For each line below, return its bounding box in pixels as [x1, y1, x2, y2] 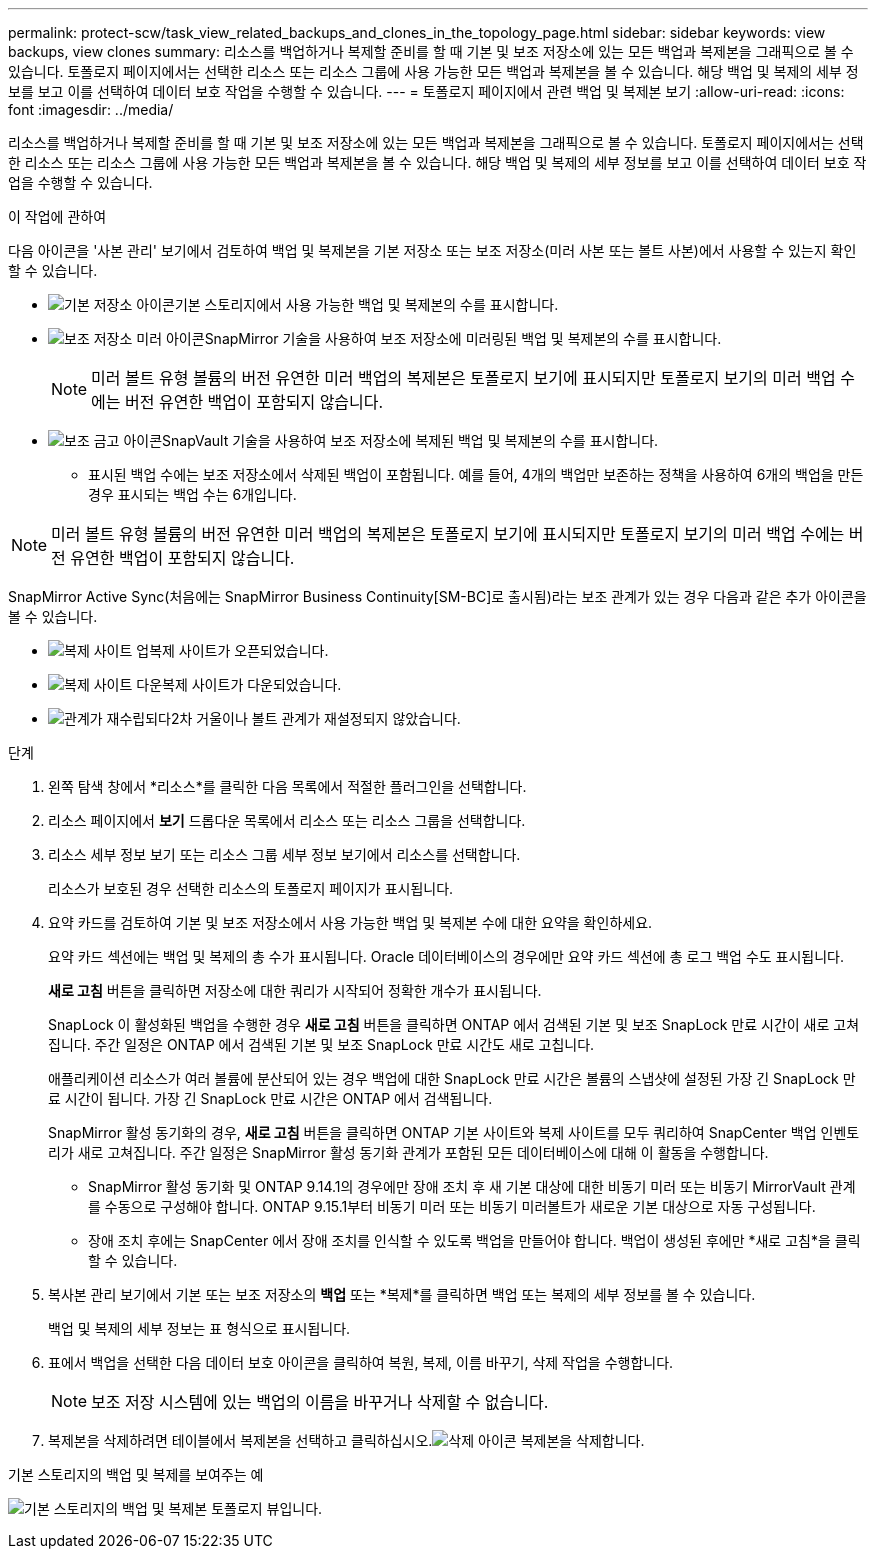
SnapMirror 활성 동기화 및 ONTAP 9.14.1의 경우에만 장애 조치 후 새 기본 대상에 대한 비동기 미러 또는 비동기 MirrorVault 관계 [88, 1178, 856, 1195]
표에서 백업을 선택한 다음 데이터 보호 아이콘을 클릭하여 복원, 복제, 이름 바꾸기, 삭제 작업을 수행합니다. [48, 1354, 674, 1371]
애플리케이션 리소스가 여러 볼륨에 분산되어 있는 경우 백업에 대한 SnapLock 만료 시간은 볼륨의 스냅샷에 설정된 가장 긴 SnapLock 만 [48, 1070, 856, 1087]
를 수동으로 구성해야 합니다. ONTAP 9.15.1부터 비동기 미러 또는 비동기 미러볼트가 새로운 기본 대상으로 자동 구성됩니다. [88, 1198, 816, 1215]
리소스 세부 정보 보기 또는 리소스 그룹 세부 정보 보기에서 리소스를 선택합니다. [48, 846, 521, 863]
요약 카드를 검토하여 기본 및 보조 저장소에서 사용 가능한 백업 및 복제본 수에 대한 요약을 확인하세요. [48, 914, 653, 931]
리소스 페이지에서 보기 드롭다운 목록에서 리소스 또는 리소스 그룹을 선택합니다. [48, 812, 526, 829]
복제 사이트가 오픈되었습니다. [149, 642, 329, 659]
